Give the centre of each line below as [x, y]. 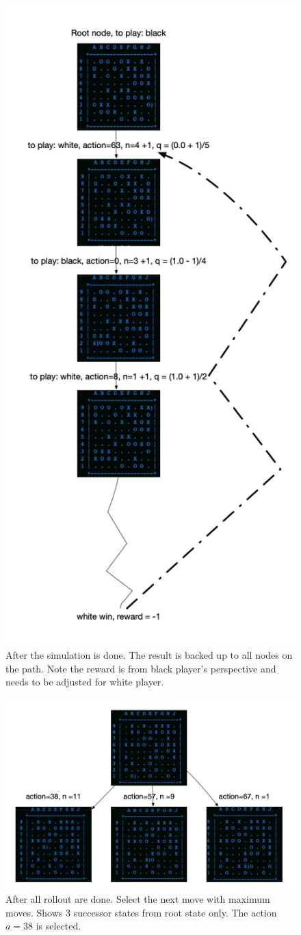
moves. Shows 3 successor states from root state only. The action [141, 912]
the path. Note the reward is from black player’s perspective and [141, 668]
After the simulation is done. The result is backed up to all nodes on [149, 655]
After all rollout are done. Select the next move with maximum [138, 898]
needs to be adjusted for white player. [85, 682]
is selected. [58, 926]
